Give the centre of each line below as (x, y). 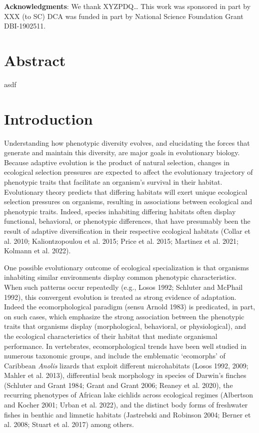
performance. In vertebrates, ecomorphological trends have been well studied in (125, 346)
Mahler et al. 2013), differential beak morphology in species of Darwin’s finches (125, 375)
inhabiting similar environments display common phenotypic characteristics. (120, 277)
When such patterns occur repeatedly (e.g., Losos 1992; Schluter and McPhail (123, 287)
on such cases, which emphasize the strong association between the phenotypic (124, 316)
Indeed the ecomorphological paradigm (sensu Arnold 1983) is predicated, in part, (130, 307)
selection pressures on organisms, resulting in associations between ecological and (128, 201)
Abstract (35, 60)
